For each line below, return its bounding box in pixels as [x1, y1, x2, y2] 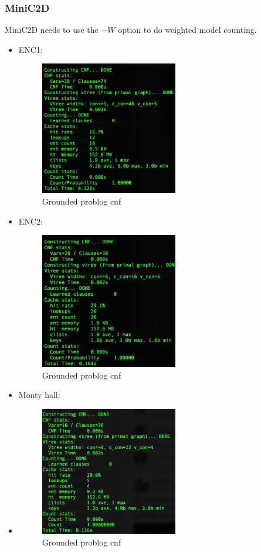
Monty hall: [18, 389, 60, 401]
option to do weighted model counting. [118, 24, 257, 36]
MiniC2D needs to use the [5, 24, 99, 36]
